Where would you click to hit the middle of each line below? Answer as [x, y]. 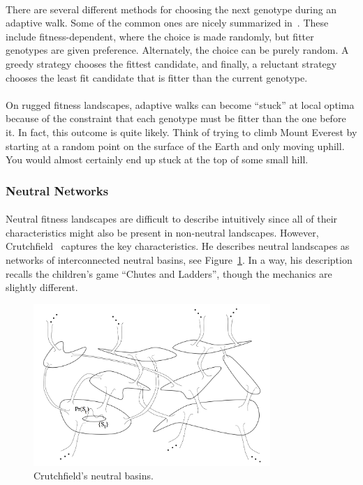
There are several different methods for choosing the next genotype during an [171, 9]
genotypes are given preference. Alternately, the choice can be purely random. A [177, 50]
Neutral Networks [57, 190]
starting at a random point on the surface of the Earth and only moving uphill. [175, 145]
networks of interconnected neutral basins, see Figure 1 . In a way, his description [179, 259]
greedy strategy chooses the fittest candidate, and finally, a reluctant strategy [171, 63]
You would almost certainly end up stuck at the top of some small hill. [157, 159]
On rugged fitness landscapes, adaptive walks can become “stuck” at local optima [180, 104]
